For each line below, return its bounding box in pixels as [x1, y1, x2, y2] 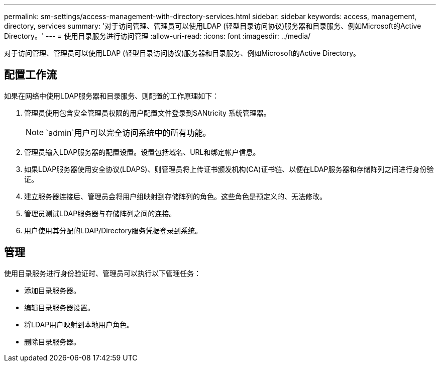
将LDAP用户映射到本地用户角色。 [24, 320, 134, 329]
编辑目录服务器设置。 [24, 303, 94, 312]
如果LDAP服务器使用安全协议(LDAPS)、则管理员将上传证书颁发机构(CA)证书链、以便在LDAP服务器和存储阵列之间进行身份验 [24, 164, 434, 173]
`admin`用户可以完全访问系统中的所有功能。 [46, 127, 211, 138]
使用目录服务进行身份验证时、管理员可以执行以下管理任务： [4, 268, 201, 278]
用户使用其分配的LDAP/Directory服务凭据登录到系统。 [24, 226, 202, 235]
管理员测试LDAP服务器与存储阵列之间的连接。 [24, 209, 176, 218]
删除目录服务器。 [24, 337, 80, 346]
